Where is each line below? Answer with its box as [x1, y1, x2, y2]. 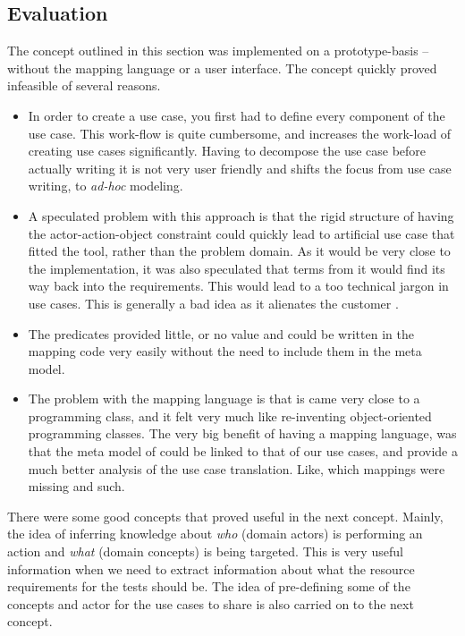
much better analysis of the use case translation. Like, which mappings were [28, 459, 445, 478]
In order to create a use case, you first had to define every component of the [28, 106, 445, 124]
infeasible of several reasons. [7, 76, 161, 95]
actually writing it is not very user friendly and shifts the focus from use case [28, 158, 452, 177]
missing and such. [28, 477, 125, 496]
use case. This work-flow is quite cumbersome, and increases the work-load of [28, 123, 452, 142]
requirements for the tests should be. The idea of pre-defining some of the [7, 577, 410, 596]
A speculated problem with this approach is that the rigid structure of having [28, 206, 454, 225]
